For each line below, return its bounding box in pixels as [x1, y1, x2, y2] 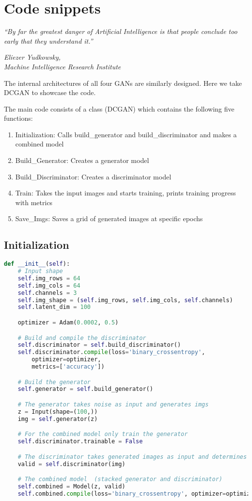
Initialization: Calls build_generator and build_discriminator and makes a [15, 129, 237, 139]
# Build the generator [17, 378, 91, 386]
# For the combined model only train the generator [17, 431, 188, 438]
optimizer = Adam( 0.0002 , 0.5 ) [17, 319, 119, 326]
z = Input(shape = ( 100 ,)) [17, 408, 98, 415]
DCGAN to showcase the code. [4, 87, 96, 97]
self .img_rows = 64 [17, 275, 80, 282]
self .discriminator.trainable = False [17, 438, 143, 445]
